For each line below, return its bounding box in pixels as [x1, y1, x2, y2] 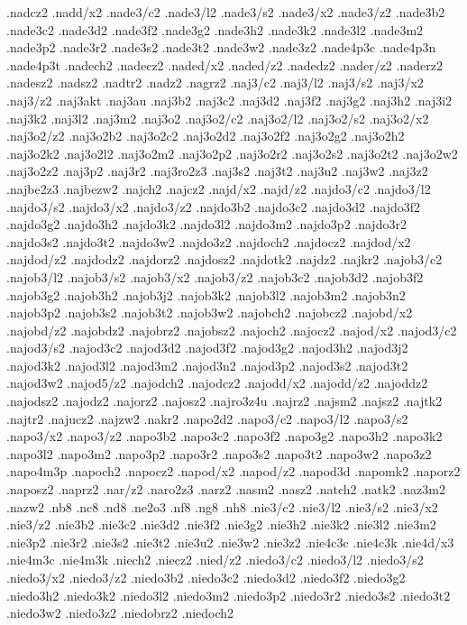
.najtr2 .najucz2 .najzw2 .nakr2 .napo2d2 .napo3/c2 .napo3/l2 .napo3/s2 [6, 409, 408, 427]
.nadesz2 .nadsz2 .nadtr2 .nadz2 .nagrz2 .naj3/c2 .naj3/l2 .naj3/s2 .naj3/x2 [6, 73, 424, 92]
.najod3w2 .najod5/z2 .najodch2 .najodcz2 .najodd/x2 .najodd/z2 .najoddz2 [6, 373, 428, 392]
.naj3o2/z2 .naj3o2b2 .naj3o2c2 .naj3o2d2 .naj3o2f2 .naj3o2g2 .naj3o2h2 [6, 126, 405, 145]
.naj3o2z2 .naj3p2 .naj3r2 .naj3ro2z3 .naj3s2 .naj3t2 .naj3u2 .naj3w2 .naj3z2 [6, 161, 428, 180]
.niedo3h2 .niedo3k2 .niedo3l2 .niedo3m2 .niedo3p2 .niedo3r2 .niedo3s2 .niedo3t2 [6, 585, 451, 604]
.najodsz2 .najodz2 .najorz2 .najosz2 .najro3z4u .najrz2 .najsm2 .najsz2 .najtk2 [6, 391, 443, 410]
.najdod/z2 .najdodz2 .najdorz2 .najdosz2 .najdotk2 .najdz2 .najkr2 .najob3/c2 [6, 250, 443, 269]
